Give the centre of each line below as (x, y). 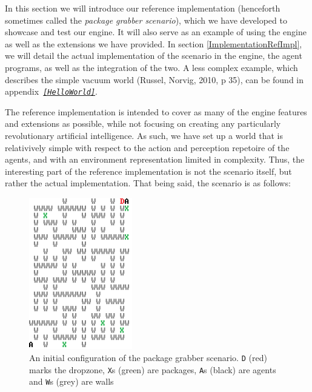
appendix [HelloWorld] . (51, 91)
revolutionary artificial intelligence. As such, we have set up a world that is (144, 135)
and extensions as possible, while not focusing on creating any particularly (143, 123)
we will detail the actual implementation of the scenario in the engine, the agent (154, 56)
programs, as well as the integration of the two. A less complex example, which (151, 67)
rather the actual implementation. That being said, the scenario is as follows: (148, 183)
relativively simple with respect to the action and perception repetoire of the (147, 147)
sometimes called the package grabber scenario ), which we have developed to (146, 20)
